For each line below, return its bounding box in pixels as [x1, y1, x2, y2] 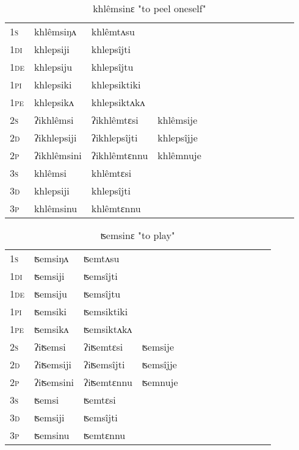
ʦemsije [142, 340, 175, 354]
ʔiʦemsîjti [84, 357, 125, 371]
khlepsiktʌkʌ [91, 95, 145, 109]
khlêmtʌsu [91, 24, 135, 38]
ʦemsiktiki [84, 304, 128, 318]
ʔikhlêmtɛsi [91, 113, 139, 127]
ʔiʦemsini [34, 375, 74, 389]
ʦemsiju [34, 287, 67, 301]
